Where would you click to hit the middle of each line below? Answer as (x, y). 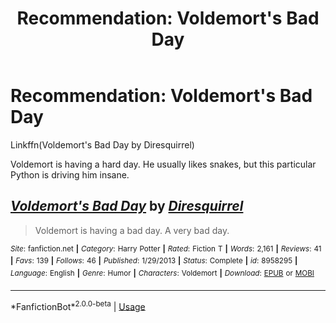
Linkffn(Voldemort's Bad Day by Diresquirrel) (102, 144)
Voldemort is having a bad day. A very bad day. (132, 230)
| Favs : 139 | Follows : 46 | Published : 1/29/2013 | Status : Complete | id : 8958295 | (154, 261)
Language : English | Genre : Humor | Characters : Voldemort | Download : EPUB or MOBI (162, 273)
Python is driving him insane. (70, 174)
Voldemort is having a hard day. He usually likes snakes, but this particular (163, 164)
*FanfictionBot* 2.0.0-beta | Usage (78, 305)
